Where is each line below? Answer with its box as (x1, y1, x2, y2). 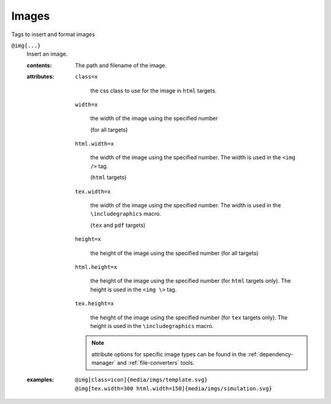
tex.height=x (75, 300, 115, 307)
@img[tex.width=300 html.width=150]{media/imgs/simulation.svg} (75, 385, 273, 392)
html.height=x (75, 264, 118, 270)
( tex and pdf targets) (90, 221, 146, 229)
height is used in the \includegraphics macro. (90, 322, 214, 329)
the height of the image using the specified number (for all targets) (90, 249, 259, 257)
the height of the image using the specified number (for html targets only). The (90, 277, 291, 284)
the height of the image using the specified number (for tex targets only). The (90, 313, 288, 321)
